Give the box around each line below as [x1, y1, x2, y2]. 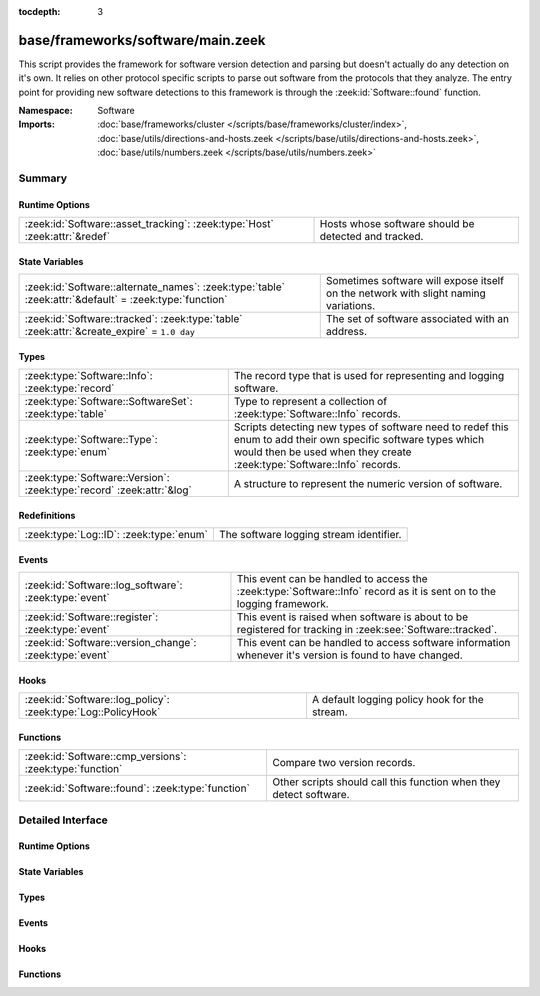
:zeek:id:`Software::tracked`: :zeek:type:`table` [24, 312, 243, 326]
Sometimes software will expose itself [325, 274, 505, 288]
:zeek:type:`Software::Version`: [24, 471, 170, 485]
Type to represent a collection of [233, 395, 388, 409]
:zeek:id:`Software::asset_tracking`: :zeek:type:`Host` [24, 217, 274, 231]
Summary [18, 171, 68, 185]
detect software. [272, 788, 350, 802]
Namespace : [18, 105, 74, 117]
